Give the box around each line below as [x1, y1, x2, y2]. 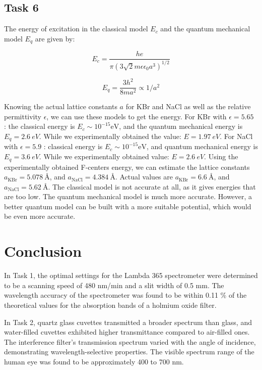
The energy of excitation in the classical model [4, 23, 148, 34]
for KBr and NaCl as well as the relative [125, 101, 251, 112]
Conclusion [4, 241, 82, 261]
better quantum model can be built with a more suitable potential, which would [4, 201, 251, 211]
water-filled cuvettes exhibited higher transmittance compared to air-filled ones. [4, 327, 250, 337]
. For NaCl [220, 131, 253, 141]
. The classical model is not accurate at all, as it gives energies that [48, 181, 256, 192]
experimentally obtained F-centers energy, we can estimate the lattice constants [4, 161, 250, 172]
